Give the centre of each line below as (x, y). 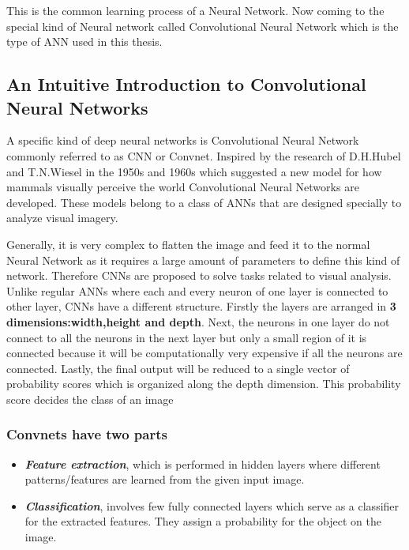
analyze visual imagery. (62, 218)
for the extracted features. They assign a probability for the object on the (203, 521)
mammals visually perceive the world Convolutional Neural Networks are (183, 187)
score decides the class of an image (90, 399)
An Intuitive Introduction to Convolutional (186, 84)
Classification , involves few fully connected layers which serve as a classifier (212, 505)
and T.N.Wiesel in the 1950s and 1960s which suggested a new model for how (194, 171)
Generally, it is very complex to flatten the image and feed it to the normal (188, 244)
